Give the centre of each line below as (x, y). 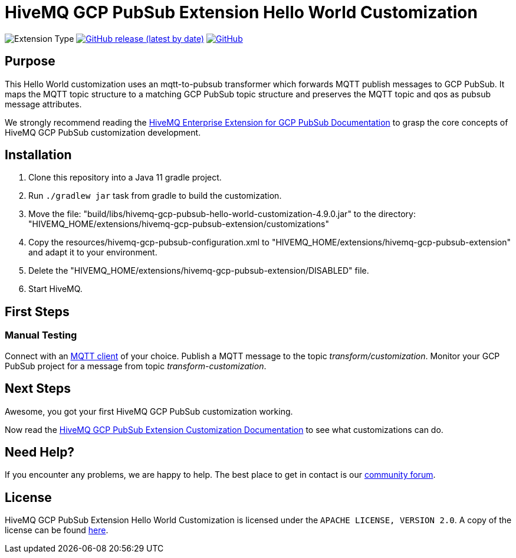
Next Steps (38, 389)
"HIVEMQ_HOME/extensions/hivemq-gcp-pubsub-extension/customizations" (179, 224)
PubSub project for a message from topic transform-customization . (136, 366)
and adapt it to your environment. (93, 252)
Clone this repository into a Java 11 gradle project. (125, 178)
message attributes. (43, 104)
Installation (38, 155)
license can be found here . (57, 530)
